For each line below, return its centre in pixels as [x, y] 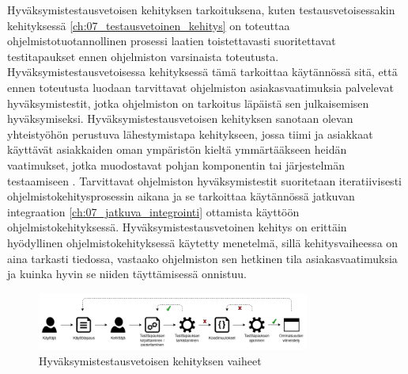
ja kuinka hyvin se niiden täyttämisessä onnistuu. [127, 274]
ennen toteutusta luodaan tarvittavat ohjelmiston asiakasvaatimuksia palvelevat [200, 87]
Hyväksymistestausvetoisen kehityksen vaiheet [150, 361]
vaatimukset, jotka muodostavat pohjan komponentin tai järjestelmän [176, 164]
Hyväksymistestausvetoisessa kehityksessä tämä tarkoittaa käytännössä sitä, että [202, 72]
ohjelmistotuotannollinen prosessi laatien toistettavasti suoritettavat [172, 41]
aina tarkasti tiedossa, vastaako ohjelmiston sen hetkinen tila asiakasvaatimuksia [202, 258]
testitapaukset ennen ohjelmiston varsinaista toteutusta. [143, 56]
